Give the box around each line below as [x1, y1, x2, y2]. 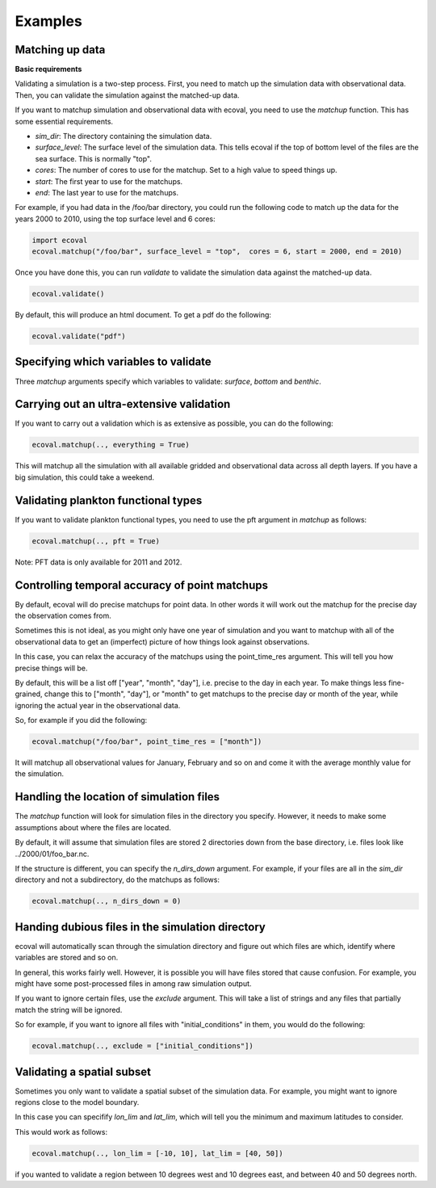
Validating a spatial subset [15, 1064, 151, 1078]
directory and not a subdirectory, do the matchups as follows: [15, 875, 220, 884]
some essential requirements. [15, 116, 113, 126]
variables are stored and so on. [15, 953, 119, 963]
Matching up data [15, 43, 106, 57]
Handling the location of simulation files [15, 790, 220, 804]
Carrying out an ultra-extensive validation [15, 397, 231, 411]
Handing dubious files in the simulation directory [15, 920, 266, 934]
